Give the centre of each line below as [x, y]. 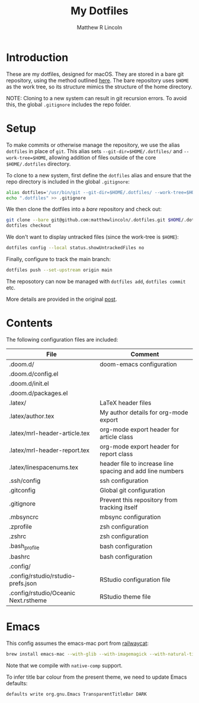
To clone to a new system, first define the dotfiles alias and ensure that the [99, 175]
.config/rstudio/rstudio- [42, 576]
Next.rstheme [28, 600]
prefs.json [23, 583]
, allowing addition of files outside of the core [101, 157]
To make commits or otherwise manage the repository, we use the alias [93, 145]
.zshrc [18, 536]
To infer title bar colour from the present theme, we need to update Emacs [97, 677]
